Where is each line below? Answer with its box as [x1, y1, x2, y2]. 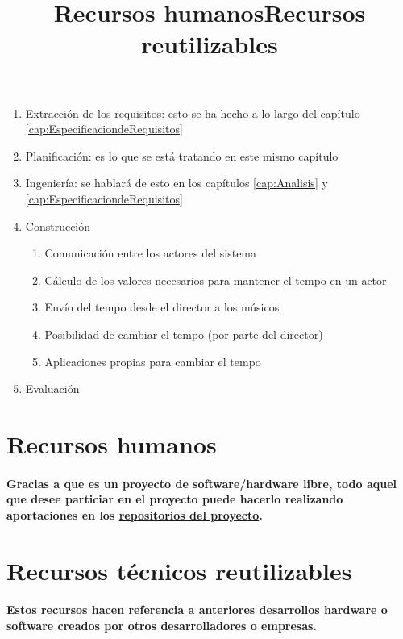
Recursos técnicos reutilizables [6, 553, 352, 587]
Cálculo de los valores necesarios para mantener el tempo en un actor [44, 271, 387, 288]
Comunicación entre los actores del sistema [44, 244, 257, 261]
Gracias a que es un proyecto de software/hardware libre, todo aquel [6, 474, 397, 491]
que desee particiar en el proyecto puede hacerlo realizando [6, 491, 343, 507]
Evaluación [25, 380, 80, 397]
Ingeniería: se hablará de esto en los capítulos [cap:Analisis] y [25, 174, 328, 191]
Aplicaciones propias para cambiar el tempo [44, 353, 261, 370]
